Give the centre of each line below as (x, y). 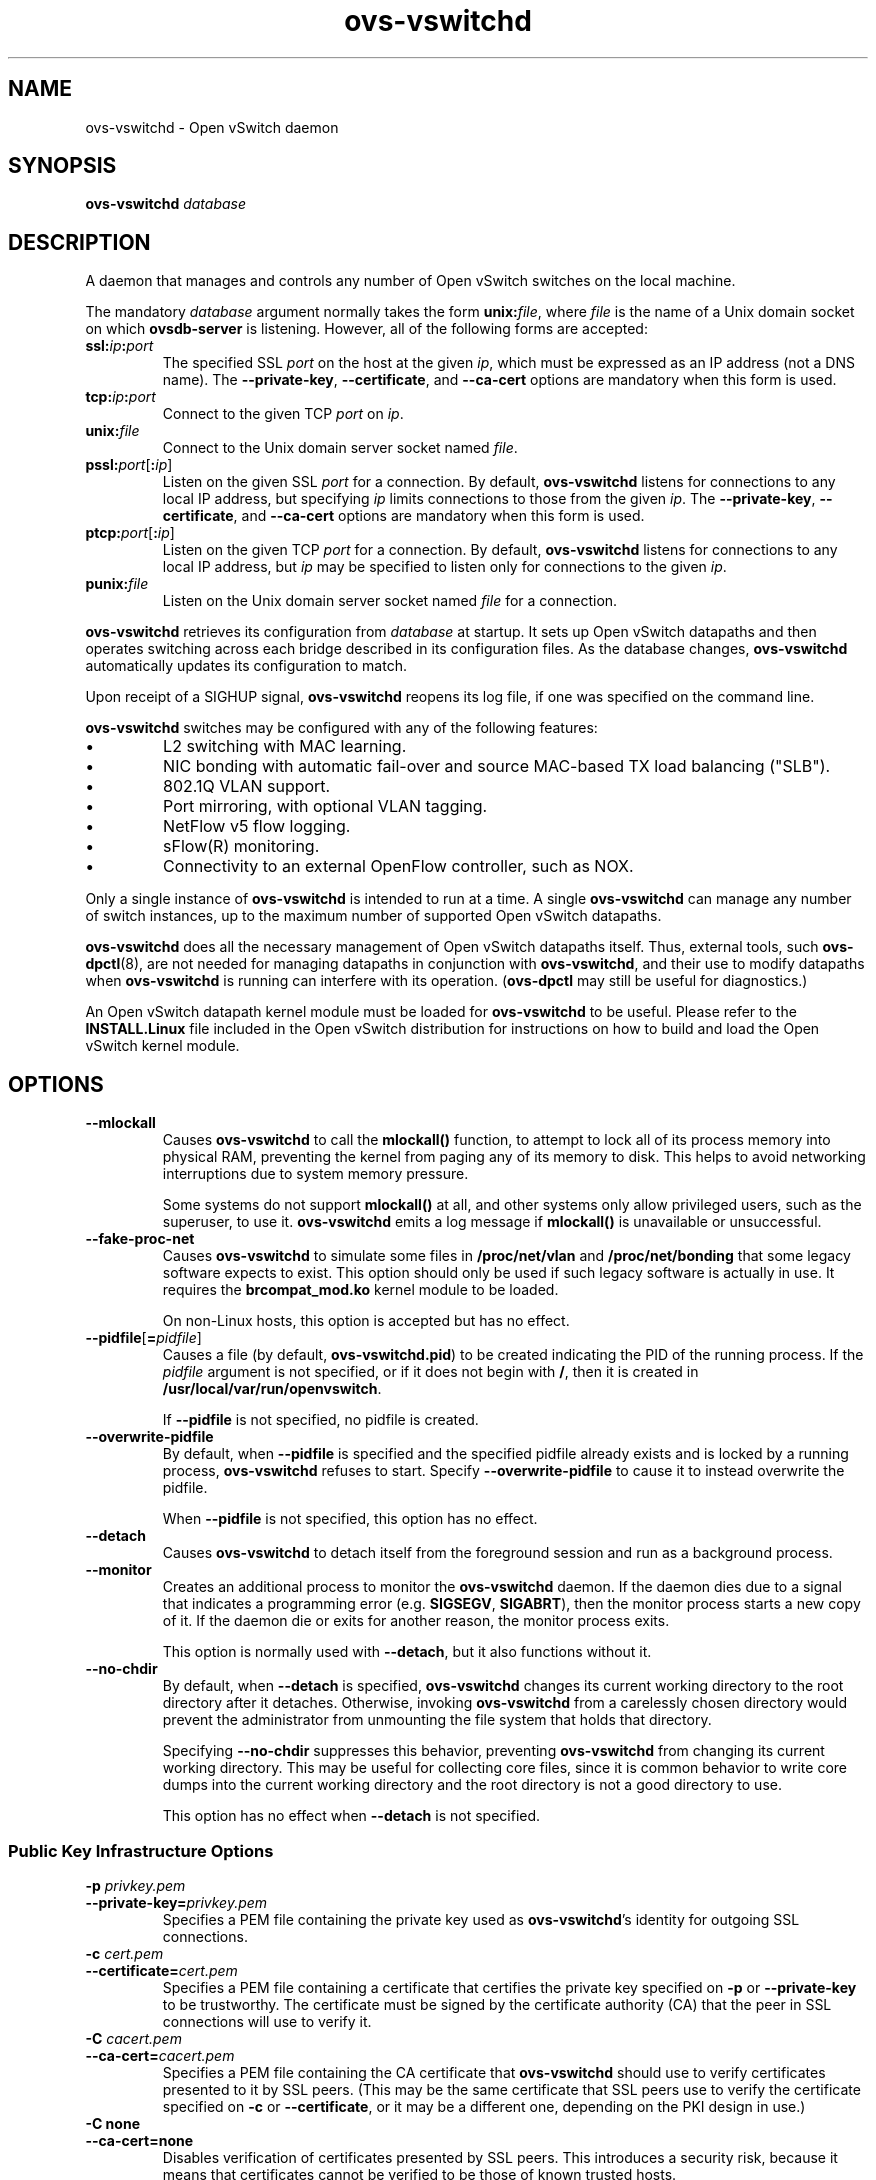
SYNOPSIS (62, 166)
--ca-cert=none (139, 2140)
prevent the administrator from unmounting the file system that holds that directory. (437, 1720)
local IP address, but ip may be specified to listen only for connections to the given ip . (444, 567)
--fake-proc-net (140, 1239)
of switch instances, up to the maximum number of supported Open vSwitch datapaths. (373, 916)
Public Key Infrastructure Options (141, 1850)
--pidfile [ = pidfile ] (143, 1338)
